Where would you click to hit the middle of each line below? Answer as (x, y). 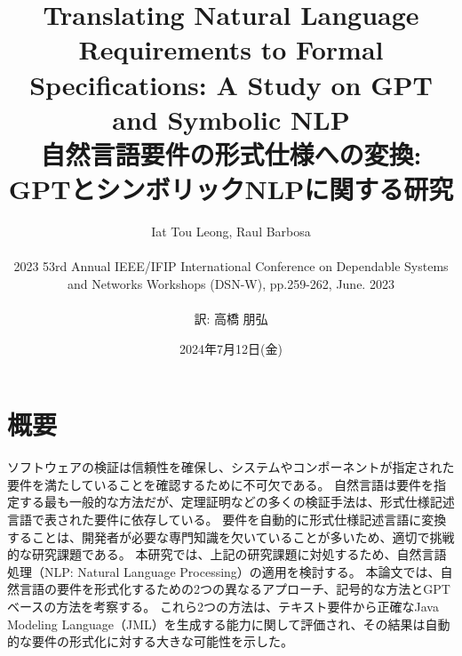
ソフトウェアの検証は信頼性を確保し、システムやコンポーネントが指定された (231, 467)
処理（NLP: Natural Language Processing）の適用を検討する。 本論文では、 (224, 571)
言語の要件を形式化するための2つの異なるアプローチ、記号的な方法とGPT (235, 589)
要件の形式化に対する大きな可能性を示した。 (162, 641)
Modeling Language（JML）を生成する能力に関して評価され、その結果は (216, 624)
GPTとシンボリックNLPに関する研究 (231, 189)
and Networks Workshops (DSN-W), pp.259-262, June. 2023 (231, 283)
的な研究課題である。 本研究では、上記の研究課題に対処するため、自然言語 (227, 554)
